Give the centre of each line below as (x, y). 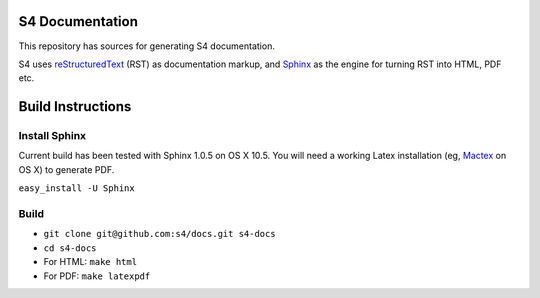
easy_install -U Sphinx (76, 188)
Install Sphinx (52, 136)
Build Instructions (75, 106)
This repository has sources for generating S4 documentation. (146, 46)
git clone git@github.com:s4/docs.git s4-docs (159, 234)
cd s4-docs (70, 248)
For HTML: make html (90, 262)
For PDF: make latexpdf (97, 276)
